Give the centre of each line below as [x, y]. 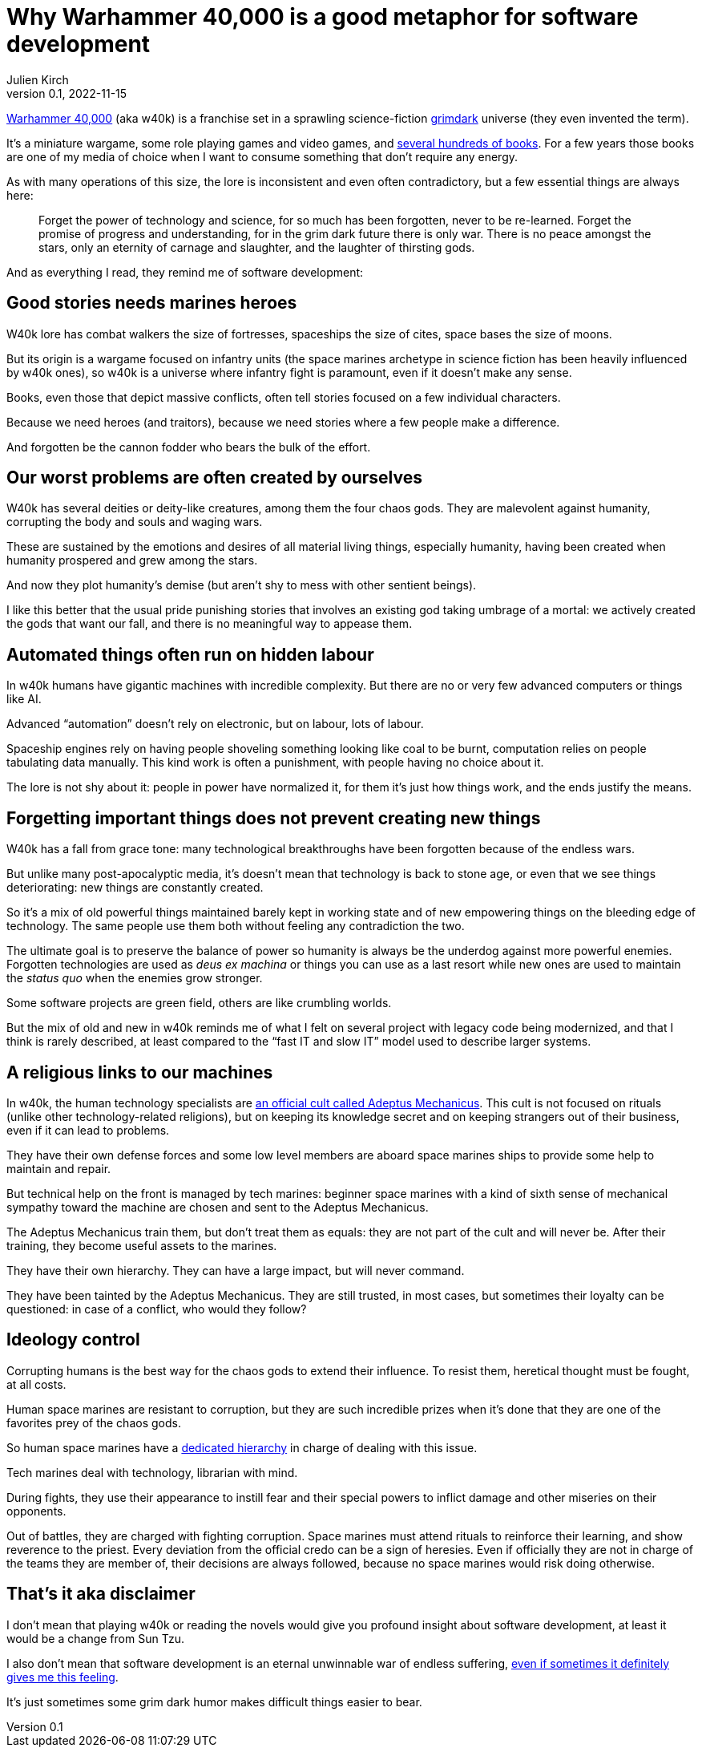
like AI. [24, 699]
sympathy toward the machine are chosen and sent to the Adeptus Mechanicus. [218, 1207]
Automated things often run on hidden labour [190, 654]
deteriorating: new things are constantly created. [135, 888]
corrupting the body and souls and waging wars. [135, 522]
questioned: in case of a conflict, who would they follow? [157, 1309]
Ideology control [73, 1340]
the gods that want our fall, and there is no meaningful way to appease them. [210, 624]
